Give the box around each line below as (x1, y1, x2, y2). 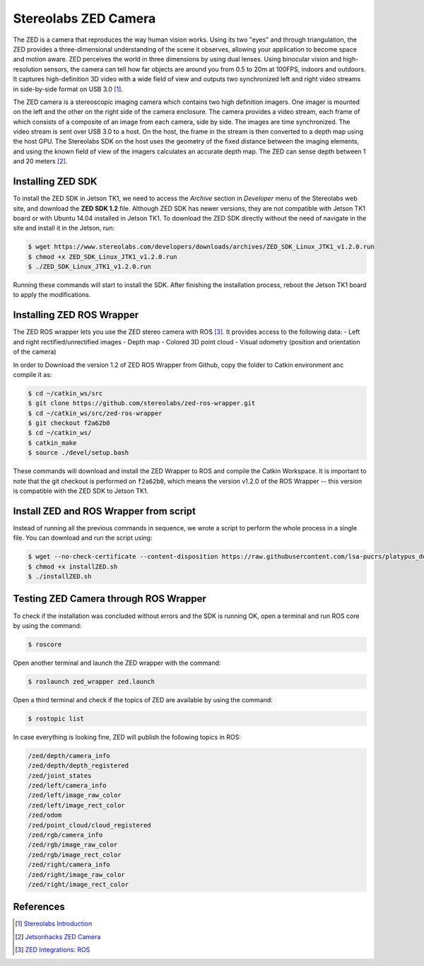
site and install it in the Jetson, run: (13, 223, 115, 233)
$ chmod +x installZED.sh (28, 562, 118, 571)
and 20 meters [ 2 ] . (13, 157, 68, 165)
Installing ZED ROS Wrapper (13, 309, 139, 321)
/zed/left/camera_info (28, 781, 107, 790)
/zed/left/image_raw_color (28, 791, 122, 799)
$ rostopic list (28, 714, 85, 723)
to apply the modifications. (13, 291, 91, 299)
